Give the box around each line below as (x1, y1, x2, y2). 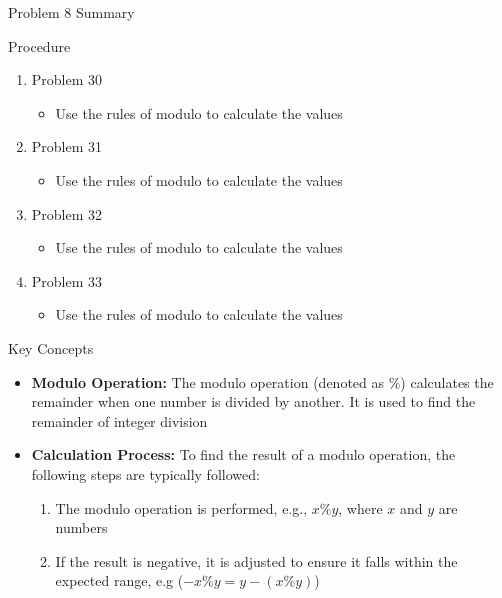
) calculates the (400, 371, 494, 392)
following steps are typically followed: (31, 463, 260, 484)
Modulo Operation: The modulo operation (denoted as (31, 371, 385, 392)
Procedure (8, 35, 71, 56)
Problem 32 (31, 203, 103, 224)
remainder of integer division (31, 410, 208, 431)
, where (338, 497, 383, 518)
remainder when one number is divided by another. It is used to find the (31, 391, 476, 412)
